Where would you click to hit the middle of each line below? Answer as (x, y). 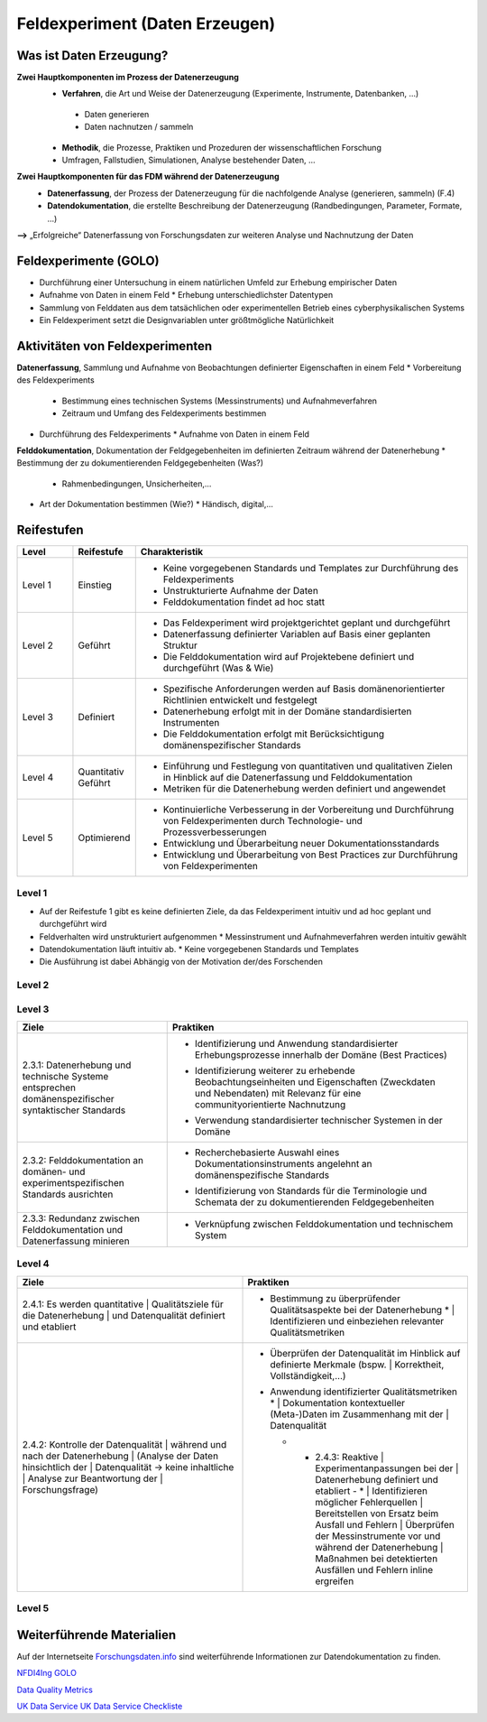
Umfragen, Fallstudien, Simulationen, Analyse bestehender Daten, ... (188, 160)
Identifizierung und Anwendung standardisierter (296, 1044)
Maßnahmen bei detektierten (377, 1559)
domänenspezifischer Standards (232, 745)
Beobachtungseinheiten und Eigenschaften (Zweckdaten (315, 1082)
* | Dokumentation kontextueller (338, 1403)
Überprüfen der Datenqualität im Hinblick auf (365, 1353)
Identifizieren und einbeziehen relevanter (357, 1320)
